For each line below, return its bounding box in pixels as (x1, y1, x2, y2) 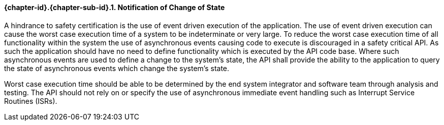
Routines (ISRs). (4, 96, 57, 105)
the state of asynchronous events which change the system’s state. (4, 64, 230, 73)
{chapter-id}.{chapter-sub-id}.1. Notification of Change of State (4, 3, 225, 12)
